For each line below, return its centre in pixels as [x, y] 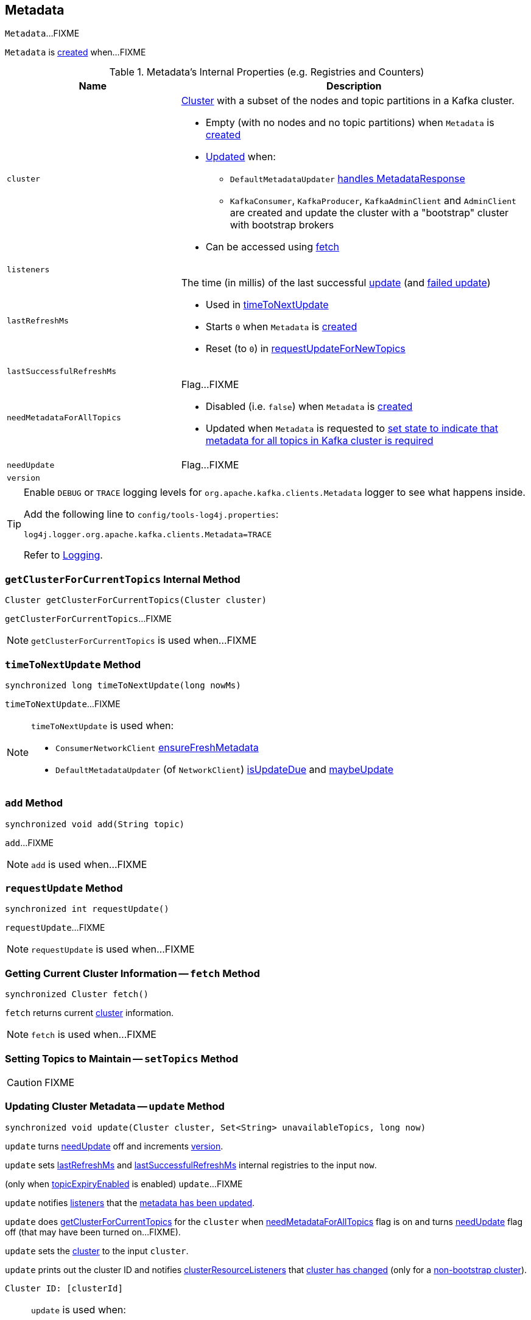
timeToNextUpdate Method [73, 664]
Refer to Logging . [63, 555]
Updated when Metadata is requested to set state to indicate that [352, 429]
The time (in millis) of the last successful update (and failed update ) [336, 283]
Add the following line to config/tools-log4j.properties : [151, 514]
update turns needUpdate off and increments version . [114, 1146]
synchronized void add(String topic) [95, 824]
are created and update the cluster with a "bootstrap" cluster [369, 213]
